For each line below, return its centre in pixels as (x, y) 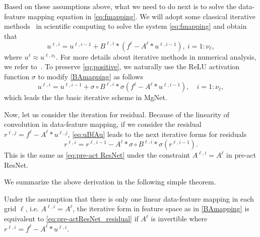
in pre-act (241, 155)
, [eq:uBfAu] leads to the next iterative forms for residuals (157, 134)
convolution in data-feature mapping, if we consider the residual (103, 124)
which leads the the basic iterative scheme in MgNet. (86, 97)
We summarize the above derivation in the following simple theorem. (110, 182)
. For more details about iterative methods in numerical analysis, (156, 56)
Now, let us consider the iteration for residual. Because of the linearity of (117, 114)
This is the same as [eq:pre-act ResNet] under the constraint (97, 155)
